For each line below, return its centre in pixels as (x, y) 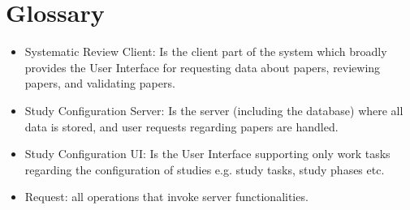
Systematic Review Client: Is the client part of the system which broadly (206, 51)
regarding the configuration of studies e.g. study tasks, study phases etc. (205, 169)
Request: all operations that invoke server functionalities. (166, 197)
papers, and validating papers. (100, 83)
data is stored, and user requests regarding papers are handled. (181, 126)
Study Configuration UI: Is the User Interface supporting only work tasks (207, 154)
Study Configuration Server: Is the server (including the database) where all (214, 110)
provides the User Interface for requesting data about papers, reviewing (203, 67)
